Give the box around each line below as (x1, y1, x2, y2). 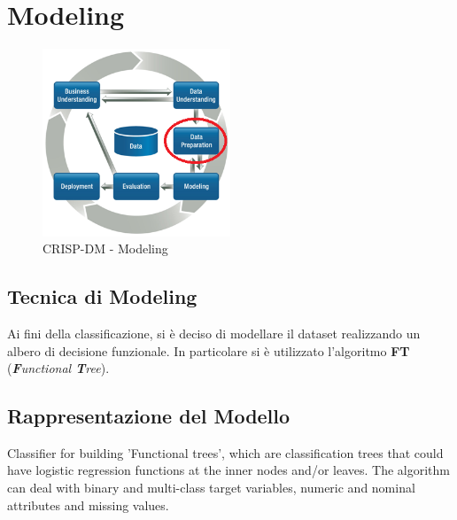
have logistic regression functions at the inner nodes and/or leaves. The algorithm (7, 461, 450, 479)
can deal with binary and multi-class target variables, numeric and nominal (7, 478, 415, 497)
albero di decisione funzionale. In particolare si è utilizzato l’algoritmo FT (7, 341, 410, 360)
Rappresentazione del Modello (7, 402, 290, 430)
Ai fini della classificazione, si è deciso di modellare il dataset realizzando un (7, 323, 421, 342)
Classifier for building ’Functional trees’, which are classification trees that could (7, 443, 444, 462)
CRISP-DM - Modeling (43, 239, 168, 258)
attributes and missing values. (7, 495, 169, 514)
